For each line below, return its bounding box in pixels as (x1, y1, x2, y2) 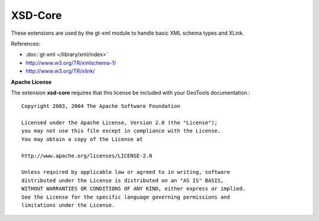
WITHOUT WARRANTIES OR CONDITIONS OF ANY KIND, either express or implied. (21, 186, 246, 192)
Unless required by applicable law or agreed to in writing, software (21, 169, 230, 176)
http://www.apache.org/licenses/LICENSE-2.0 (21, 152, 153, 159)
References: (11, 40, 41, 47)
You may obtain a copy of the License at (21, 136, 143, 143)
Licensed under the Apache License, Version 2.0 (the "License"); (21, 120, 218, 126)
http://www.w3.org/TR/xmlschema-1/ (25, 59, 116, 66)
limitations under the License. (21, 202, 115, 209)
